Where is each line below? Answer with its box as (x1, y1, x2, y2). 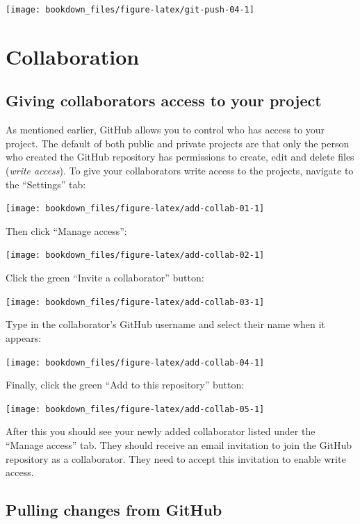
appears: (6, 330, 42, 345)
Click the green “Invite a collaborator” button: (6, 270, 204, 285)
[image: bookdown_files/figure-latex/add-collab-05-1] (6, 404, 265, 414)
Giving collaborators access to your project (6, 90, 322, 111)
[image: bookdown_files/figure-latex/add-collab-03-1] (6, 297, 265, 307)
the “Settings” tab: (6, 177, 86, 191)
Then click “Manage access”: (6, 223, 127, 238)
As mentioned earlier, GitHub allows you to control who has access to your (6, 122, 325, 137)
